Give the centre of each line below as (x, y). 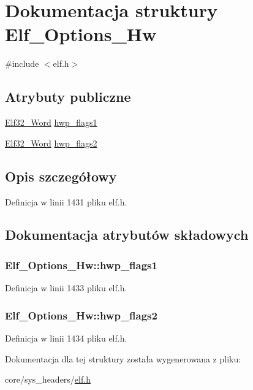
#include (22, 63)
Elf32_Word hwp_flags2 (51, 143)
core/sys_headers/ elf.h (48, 379)
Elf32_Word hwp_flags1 (51, 122)
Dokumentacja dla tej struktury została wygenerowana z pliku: (123, 358)
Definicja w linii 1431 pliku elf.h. (66, 201)
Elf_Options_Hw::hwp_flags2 (81, 315)
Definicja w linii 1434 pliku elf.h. (66, 338)
